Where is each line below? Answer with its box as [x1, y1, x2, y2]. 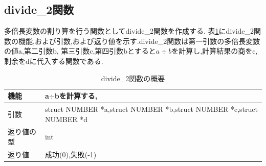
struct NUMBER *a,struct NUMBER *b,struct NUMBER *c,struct [45, 104, 258, 114]
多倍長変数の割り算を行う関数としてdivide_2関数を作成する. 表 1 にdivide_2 [4, 26, 254, 36]
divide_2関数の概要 [101, 73, 165, 83]
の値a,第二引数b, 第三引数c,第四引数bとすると [4, 45, 156, 56]
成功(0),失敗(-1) [45, 149, 97, 159]
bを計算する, [54, 90, 98, 101]
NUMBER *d [45, 113, 88, 124]
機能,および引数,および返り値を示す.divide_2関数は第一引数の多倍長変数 [18, 35, 260, 46]
